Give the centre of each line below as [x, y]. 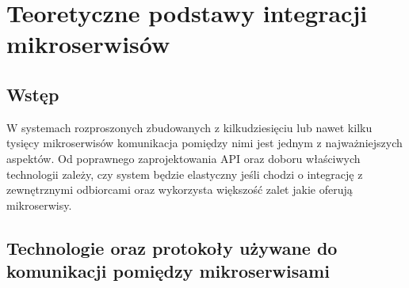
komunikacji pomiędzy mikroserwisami [168, 271]
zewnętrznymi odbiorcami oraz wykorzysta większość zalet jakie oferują [180, 189]
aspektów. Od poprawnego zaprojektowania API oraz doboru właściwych [183, 158]
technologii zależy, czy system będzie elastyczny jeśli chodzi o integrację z [185, 174]
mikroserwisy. [39, 205]
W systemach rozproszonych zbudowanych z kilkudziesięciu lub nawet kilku [189, 127]
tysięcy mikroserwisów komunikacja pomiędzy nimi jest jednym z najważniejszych [204, 143]
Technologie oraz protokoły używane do [172, 247]
